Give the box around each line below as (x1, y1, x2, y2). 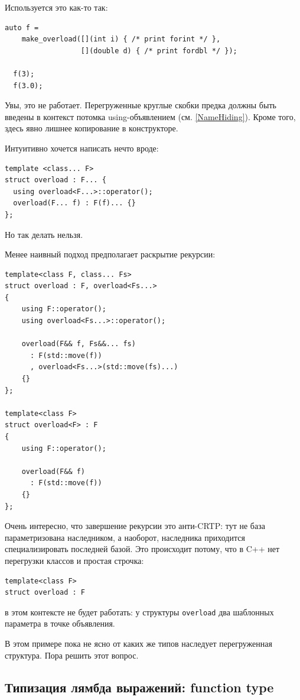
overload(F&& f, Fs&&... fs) (21, 340, 136, 349)
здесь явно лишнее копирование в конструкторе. (5, 122, 178, 134)
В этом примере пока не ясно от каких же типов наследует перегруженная (5, 637, 272, 649)
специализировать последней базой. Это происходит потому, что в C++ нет (5, 543, 280, 555)
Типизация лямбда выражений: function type (5, 678, 274, 696)
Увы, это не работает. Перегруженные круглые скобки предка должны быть (5, 99, 276, 111)
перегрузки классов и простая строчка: (5, 554, 144, 566)
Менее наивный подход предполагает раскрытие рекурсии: (5, 248, 216, 260)
